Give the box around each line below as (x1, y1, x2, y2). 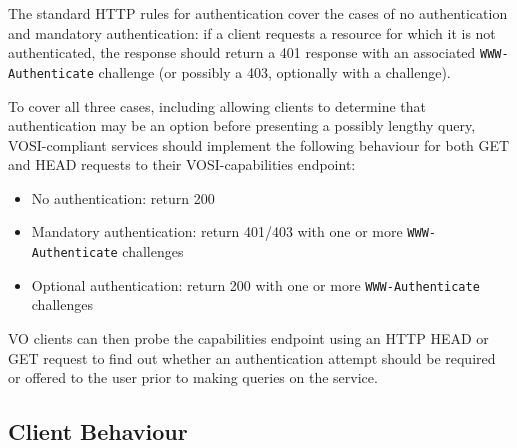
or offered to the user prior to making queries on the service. (8, 367, 378, 388)
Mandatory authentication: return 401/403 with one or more (31, 221, 403, 242)
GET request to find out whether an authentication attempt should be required (8, 347, 496, 368)
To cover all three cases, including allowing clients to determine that (8, 95, 426, 116)
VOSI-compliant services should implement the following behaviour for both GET (8, 134, 510, 155)
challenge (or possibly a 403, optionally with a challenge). (98, 61, 451, 82)
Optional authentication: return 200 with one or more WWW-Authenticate (31, 274, 480, 295)
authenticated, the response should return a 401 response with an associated (8, 42, 476, 63)
